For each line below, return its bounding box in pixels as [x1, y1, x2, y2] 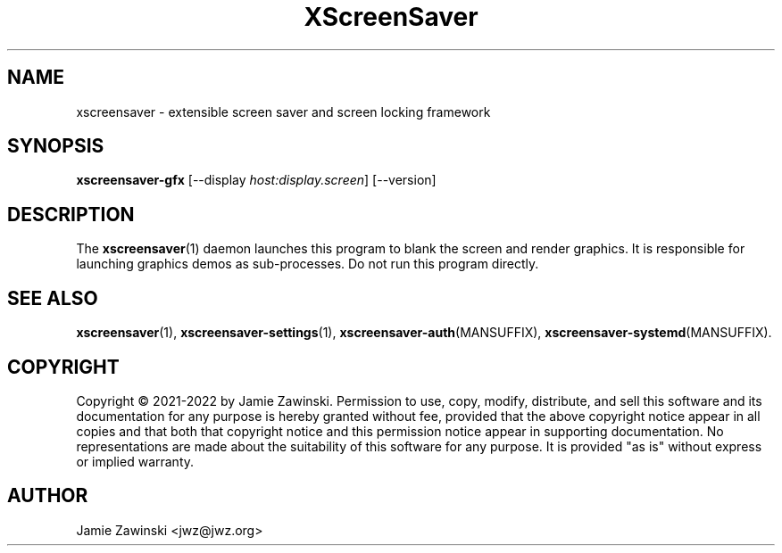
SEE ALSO [7, 286, 98, 310]
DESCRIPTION [7, 202, 135, 226]
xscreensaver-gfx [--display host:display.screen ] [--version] [76, 172, 437, 188]
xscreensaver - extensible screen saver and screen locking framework [76, 103, 491, 120]
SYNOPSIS [7, 135, 104, 158]
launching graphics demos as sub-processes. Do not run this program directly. [76, 256, 539, 272]
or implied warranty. [76, 453, 195, 469]
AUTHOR [7, 484, 88, 508]
